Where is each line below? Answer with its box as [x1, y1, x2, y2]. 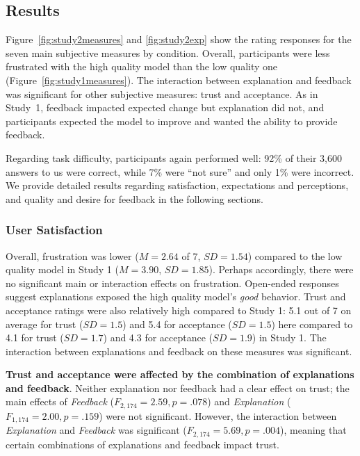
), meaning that [280, 423, 347, 437]
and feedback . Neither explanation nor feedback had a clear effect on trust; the [6, 380, 350, 395]
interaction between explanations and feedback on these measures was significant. [6, 343, 352, 358]
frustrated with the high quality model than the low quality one [6, 59, 278, 74]
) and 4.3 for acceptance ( [103, 330, 213, 345]
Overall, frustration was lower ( [6, 248, 139, 263]
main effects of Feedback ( [6, 394, 114, 409]
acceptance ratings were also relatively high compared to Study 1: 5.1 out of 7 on [6, 302, 352, 317]
